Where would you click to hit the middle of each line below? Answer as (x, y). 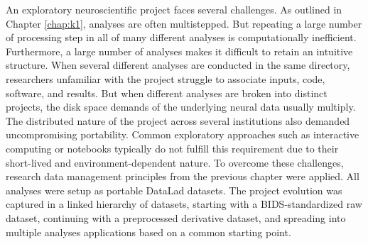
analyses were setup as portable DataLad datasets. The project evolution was (174, 190)
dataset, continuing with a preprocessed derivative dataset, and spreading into (176, 217)
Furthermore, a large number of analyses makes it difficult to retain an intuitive (179, 51)
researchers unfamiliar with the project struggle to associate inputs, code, (166, 78)
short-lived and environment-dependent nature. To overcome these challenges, (175, 162)
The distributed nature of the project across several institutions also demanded (178, 120)
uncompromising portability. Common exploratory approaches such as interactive (183, 134)
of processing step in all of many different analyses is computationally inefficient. (181, 37)
